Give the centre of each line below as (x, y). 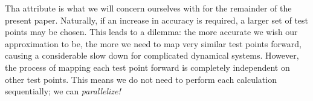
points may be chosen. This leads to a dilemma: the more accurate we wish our (151, 32)
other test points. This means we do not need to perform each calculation (141, 79)
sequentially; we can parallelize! (63, 91)
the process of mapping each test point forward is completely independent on (147, 67)
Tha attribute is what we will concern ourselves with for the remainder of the (148, 8)
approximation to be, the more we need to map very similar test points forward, (153, 43)
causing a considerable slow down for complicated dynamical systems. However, (152, 55)
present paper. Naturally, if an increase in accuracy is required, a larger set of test (157, 20)
